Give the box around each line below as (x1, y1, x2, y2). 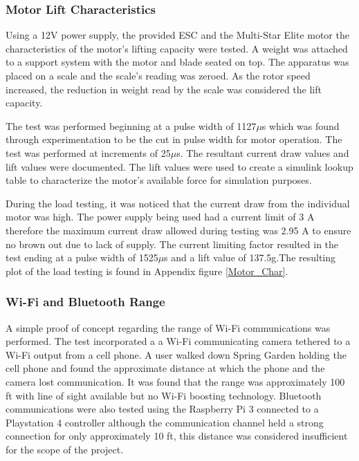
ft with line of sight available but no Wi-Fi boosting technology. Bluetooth (6, 388, 322, 402)
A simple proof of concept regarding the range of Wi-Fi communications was (6, 320, 331, 335)
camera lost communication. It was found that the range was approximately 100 (6, 374, 345, 388)
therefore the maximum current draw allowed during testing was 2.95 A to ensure (6, 223, 351, 237)
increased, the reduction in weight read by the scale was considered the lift (6, 82, 322, 96)
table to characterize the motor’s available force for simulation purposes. (6, 173, 312, 187)
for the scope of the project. (6, 442, 124, 456)
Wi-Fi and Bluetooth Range (6, 293, 165, 310)
